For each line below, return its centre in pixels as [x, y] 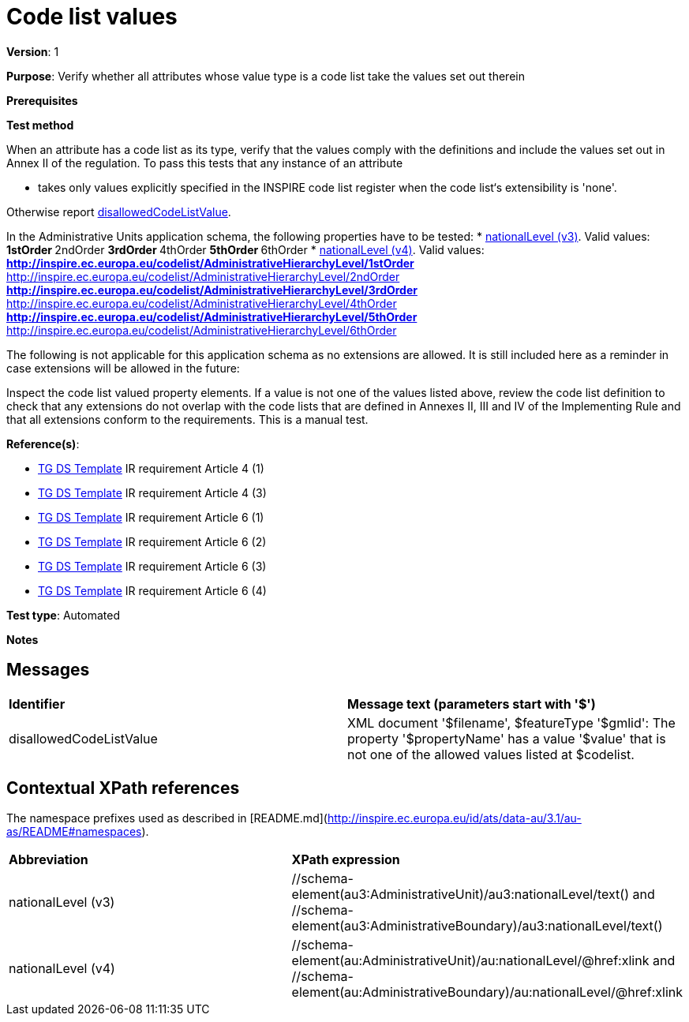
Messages [48, 670]
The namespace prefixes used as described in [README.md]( [167, 818]
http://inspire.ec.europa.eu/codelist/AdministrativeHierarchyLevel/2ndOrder [203, 276]
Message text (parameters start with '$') [472, 704]
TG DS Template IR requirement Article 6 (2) [152, 541]
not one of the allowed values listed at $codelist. [491, 754]
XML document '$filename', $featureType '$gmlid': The [511, 723]
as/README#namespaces [74, 832]
